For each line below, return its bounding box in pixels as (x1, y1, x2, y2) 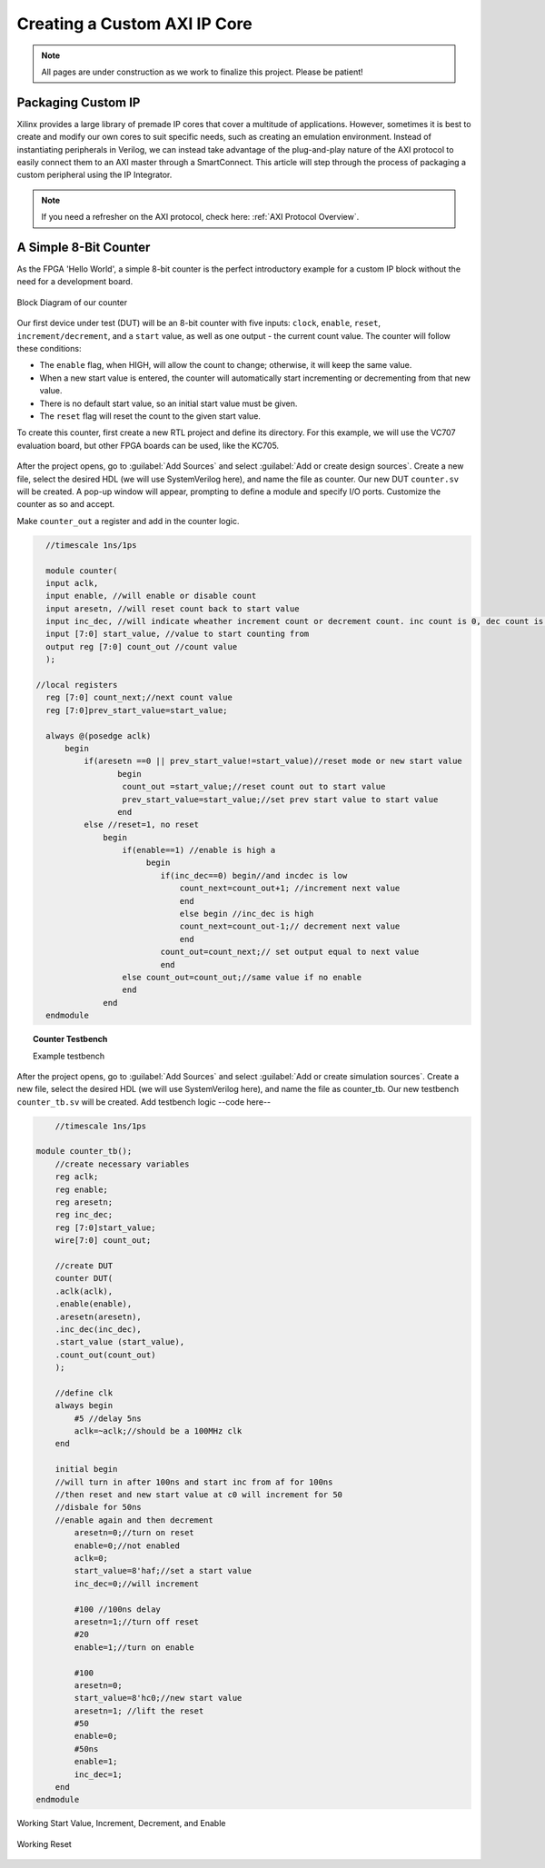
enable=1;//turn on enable (74, 1642, 194, 1653)
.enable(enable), (54, 1299, 133, 1309)
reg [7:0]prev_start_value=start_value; (45, 705, 228, 715)
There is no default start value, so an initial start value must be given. (39, 398, 298, 409)
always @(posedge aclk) (45, 730, 152, 740)
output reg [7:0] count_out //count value (45, 641, 238, 651)
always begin (54, 1400, 114, 1411)
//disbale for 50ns (54, 1502, 143, 1513)
